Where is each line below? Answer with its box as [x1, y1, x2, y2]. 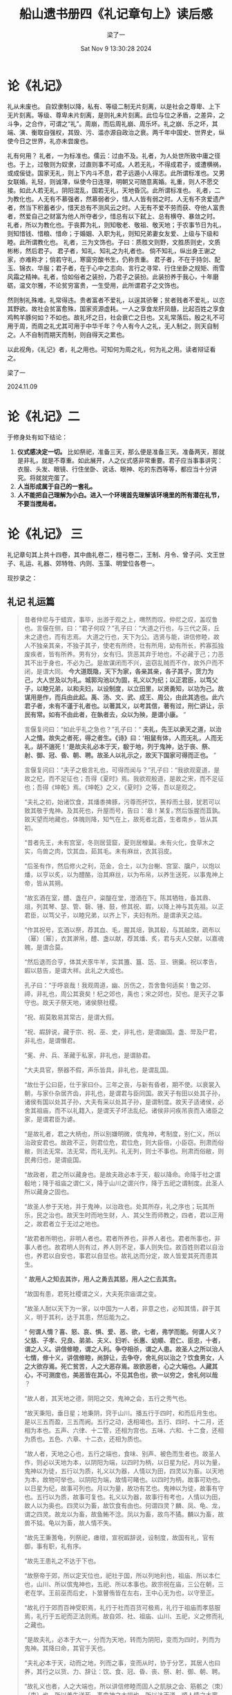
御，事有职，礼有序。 [23, 1542, 85, 1550]
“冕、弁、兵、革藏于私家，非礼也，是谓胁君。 [23, 1051, 154, 1059]
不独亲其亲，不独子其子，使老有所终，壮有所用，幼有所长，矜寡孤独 [30, 641, 224, 650]
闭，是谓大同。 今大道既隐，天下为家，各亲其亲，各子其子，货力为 [23, 667, 214, 676]
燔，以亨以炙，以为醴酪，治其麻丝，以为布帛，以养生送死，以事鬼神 [23, 871, 218, 879]
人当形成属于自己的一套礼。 [17, 482, 97, 490]
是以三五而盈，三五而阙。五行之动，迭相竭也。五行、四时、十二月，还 [23, 1418, 224, 1426]
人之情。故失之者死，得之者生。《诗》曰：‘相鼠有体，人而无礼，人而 [23, 734, 217, 742]
